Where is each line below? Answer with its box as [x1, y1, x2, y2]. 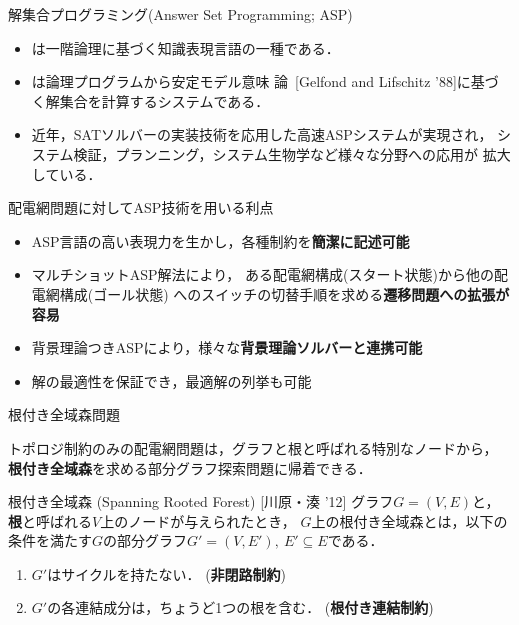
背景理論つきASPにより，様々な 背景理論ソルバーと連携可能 [31, 337, 423, 358]
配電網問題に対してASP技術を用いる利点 [8, 197, 274, 218]
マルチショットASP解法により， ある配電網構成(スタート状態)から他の [31, 264, 494, 285]
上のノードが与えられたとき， [100, 510, 296, 531]
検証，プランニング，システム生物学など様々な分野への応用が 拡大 [73, 143, 511, 164]
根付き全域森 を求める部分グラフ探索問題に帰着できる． [8, 457, 372, 478]
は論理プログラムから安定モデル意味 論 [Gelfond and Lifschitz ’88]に [31, 71, 471, 92]
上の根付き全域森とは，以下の [311, 510, 508, 531]
